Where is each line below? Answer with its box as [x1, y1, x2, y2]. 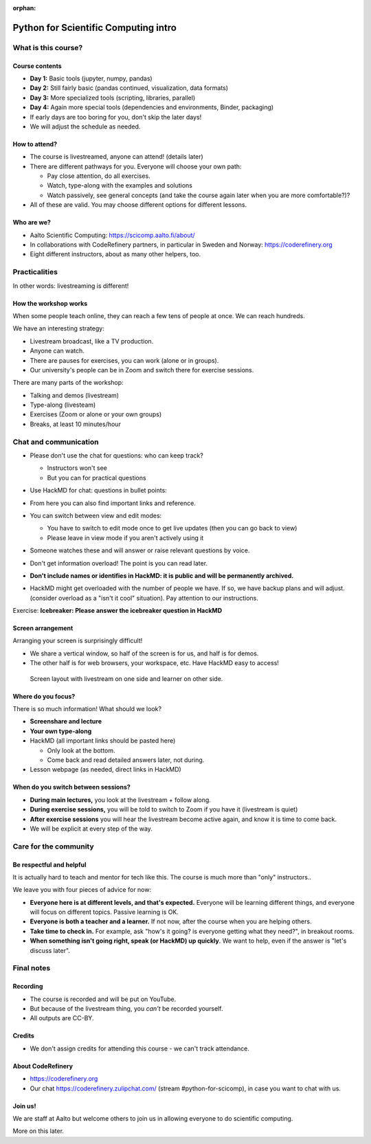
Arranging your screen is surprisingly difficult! [12, 636, 143, 645]
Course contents [12, 62, 62, 70]
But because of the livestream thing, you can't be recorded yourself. [30, 1004, 223, 1013]
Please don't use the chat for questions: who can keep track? [30, 451, 204, 460]
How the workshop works [12, 299, 88, 307]
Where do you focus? [12, 692, 76, 700]
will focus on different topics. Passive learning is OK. [30, 908, 179, 917]
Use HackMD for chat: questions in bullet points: [30, 486, 168, 495]
